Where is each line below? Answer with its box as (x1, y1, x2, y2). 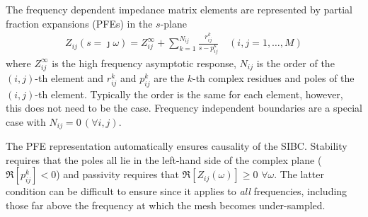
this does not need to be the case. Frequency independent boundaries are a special (6, 100, 362, 115)
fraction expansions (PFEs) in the (6, 16, 153, 30)
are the (154, 70, 185, 85)
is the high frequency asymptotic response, (52, 55, 236, 70)
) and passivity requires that (56, 167, 179, 182)
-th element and (35, 70, 104, 85)
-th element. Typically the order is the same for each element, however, (35, 86, 343, 101)
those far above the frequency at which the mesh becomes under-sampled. (6, 197, 326, 212)
